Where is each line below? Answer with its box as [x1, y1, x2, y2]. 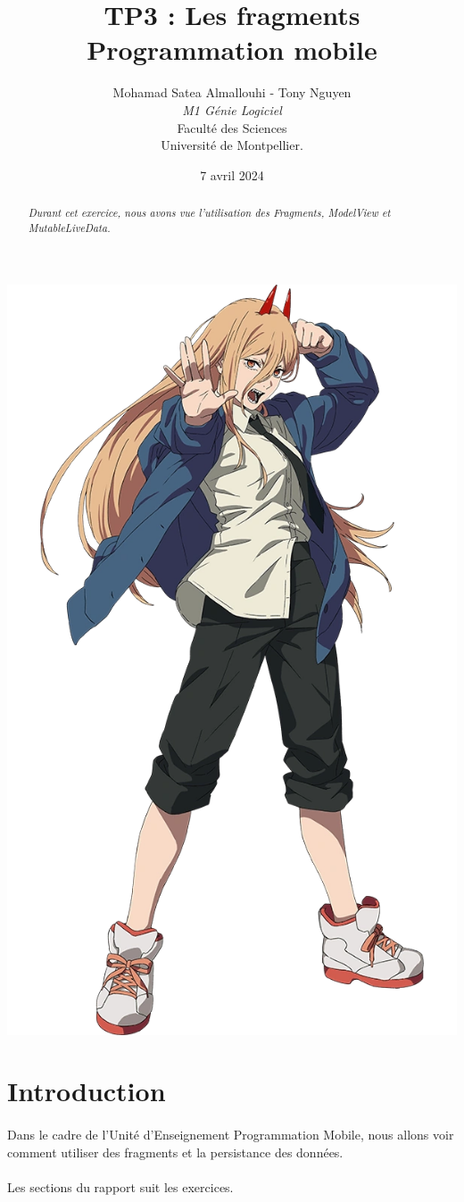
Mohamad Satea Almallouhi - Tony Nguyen [112, 83, 352, 102]
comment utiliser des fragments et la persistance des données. [7, 1142, 344, 1161]
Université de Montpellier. [161, 136, 303, 154]
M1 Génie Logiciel [182, 100, 282, 119]
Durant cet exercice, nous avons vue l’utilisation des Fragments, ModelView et [28, 205, 391, 220]
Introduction [7, 1073, 166, 1109]
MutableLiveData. [28, 220, 111, 235]
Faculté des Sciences [177, 118, 287, 137]
